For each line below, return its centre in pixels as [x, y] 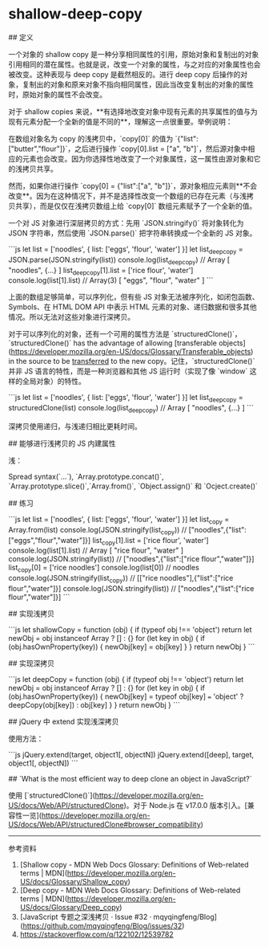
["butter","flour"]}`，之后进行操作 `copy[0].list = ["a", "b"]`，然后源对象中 [128, 149]
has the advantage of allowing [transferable [145, 343]
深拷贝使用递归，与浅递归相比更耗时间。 [75, 426]
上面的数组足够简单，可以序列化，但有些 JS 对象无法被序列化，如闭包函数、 [134, 297]
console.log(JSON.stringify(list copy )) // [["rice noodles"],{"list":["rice [121, 579]
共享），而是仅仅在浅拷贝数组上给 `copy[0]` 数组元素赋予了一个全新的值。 [136, 206]
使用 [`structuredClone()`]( [52, 795]
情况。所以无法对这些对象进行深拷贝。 [71, 317]
